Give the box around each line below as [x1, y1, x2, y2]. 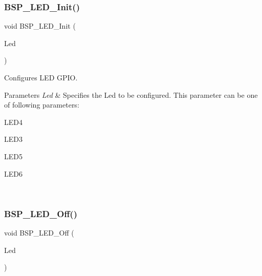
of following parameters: [4, 99, 79, 110]
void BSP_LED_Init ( [4, 20, 76, 31]
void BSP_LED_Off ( [4, 227, 74, 238]
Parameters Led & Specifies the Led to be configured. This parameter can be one [4, 89, 258, 100]
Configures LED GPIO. [4, 72, 78, 82]
